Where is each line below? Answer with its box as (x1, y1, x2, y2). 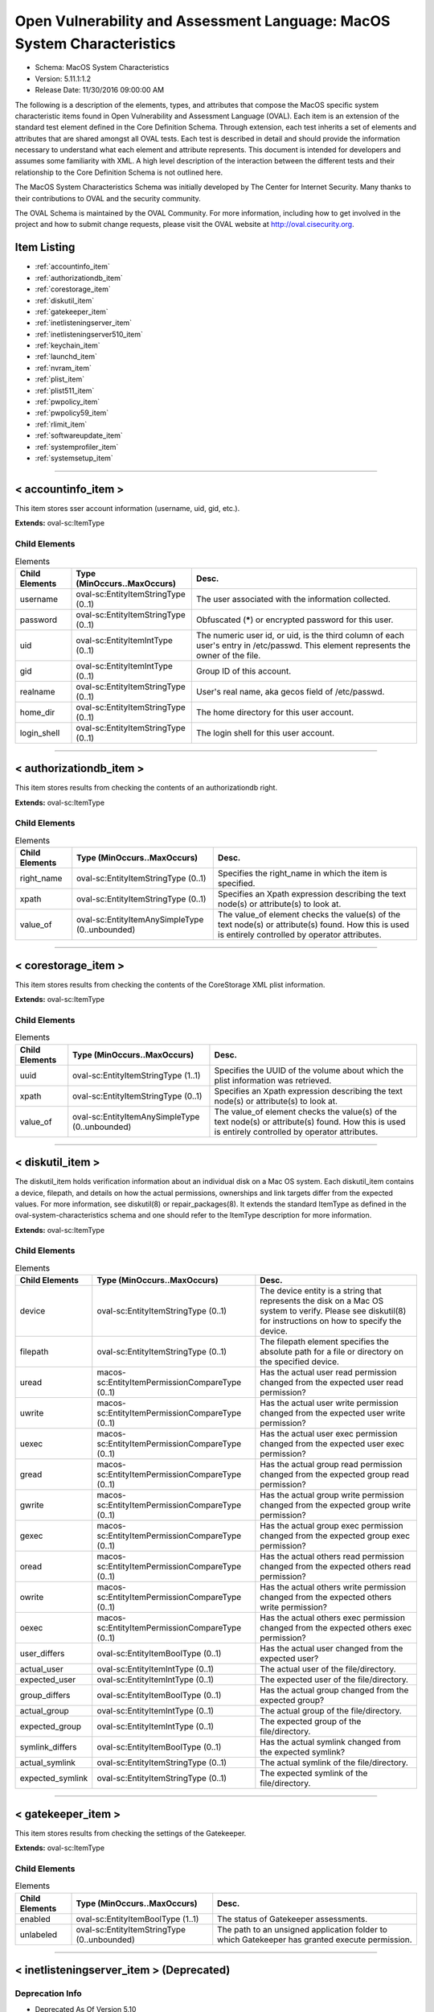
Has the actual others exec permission (260, 1612, 406, 1623)
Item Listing (14, 241, 76, 254)
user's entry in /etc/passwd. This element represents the (195, 640, 411, 651)
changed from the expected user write (260, 1408, 406, 1419)
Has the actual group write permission (260, 1490, 405, 1501)
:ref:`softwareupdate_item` (35, 431, 124, 440)
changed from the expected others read (260, 1561, 411, 1573)
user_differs (19, 1648, 65, 1659)
